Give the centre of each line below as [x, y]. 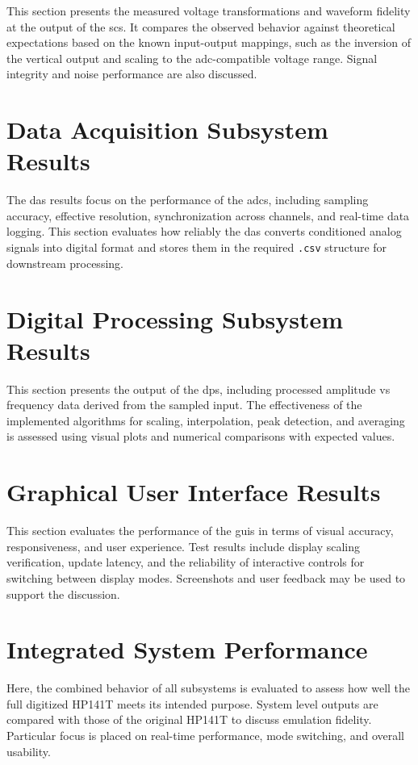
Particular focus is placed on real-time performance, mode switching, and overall [205, 735]
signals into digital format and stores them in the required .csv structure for [197, 247]
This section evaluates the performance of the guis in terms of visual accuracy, [200, 531]
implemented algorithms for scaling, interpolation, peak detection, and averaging [206, 420]
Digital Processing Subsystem [175, 318]
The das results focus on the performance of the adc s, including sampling [188, 200]
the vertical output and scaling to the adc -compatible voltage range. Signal [192, 58]
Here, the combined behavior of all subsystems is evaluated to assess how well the [209, 688]
